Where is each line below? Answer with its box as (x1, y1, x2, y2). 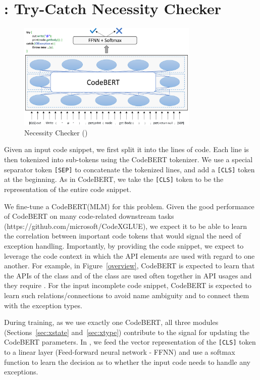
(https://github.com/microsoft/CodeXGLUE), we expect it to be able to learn (4, 220, 247, 231)
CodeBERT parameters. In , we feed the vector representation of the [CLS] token (4, 337, 256, 347)
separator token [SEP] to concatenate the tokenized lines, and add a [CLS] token (4, 164, 255, 174)
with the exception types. (4, 300, 82, 310)
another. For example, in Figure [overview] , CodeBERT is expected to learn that (4, 260, 255, 271)
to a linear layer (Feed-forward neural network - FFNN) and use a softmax (4, 346, 235, 357)
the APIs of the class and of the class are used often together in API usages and (4, 270, 252, 280)
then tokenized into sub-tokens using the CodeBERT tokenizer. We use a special (4, 154, 253, 165)
